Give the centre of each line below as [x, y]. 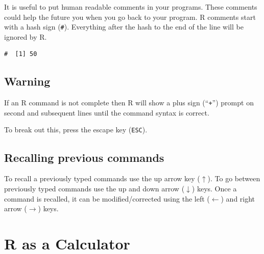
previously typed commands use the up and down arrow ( [94, 188]
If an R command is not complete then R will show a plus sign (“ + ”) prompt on [129, 103]
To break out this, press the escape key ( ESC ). [76, 130]
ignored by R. [26, 36]
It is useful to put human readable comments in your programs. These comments [131, 7]
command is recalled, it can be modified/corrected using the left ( [107, 198]
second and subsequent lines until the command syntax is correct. [107, 112]
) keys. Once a [214, 188]
